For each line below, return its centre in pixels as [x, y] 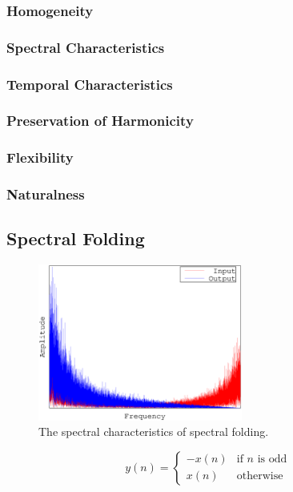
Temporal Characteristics [90, 84]
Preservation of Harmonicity [100, 121]
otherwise [260, 476]
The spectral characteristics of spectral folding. [154, 432]
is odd [272, 460]
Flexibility [40, 157]
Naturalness [46, 194]
